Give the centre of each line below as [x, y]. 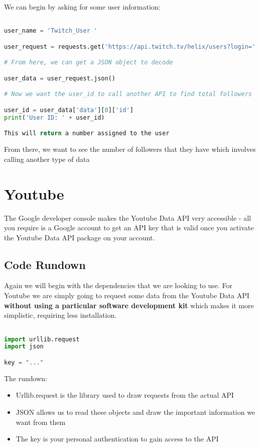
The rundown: [26, 378]
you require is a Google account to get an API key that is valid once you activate [129, 228]
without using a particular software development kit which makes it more [129, 305]
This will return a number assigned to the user [87, 133]
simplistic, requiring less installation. [60, 315]
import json [24, 347]
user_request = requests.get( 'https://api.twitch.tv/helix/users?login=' [130, 47]
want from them [41, 422]
